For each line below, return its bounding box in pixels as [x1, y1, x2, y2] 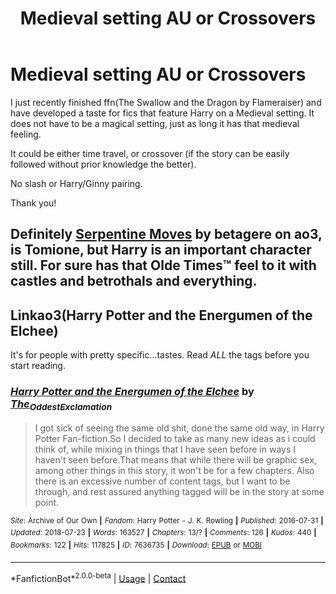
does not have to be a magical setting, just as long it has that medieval [10, 117, 300, 129]
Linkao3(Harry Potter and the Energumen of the [10, 307, 313, 324]
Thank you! [10, 197, 57, 209]
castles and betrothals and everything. [10, 273, 258, 290]
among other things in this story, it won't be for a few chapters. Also [34, 464, 315, 476]
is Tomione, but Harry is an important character [10, 242, 312, 259]
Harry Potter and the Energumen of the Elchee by [10, 385, 255, 399]
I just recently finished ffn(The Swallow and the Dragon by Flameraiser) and [10, 96, 322, 108]
